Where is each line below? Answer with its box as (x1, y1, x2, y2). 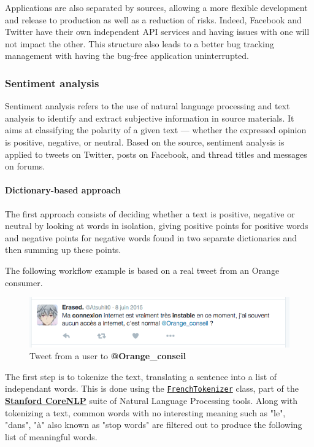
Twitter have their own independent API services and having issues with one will (5, 25, 310, 38)
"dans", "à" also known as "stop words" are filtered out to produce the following (5, 418, 302, 431)
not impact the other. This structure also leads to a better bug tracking (5, 37, 274, 50)
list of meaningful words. (5, 430, 98, 443)
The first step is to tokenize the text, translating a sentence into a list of (5, 370, 277, 383)
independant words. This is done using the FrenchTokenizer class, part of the (5, 382, 299, 395)
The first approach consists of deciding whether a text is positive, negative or (5, 207, 295, 220)
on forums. (5, 160, 45, 173)
